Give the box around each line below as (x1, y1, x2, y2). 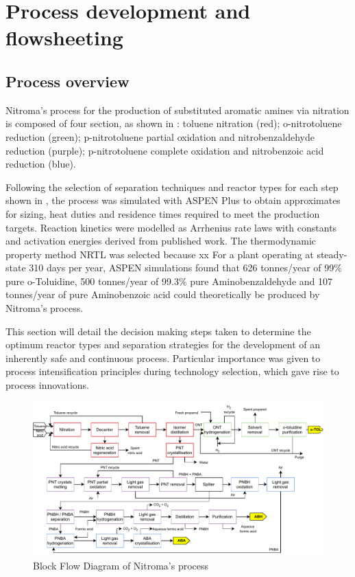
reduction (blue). (5, 157, 76, 171)
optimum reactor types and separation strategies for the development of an (5, 337, 320, 352)
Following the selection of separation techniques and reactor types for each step (5, 179, 339, 194)
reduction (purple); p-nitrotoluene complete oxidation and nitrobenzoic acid (5, 143, 324, 157)
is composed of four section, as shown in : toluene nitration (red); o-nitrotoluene (5, 116, 342, 131)
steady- (317, 247, 347, 261)
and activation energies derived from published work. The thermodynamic (5, 234, 317, 248)
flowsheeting (5, 23, 123, 52)
